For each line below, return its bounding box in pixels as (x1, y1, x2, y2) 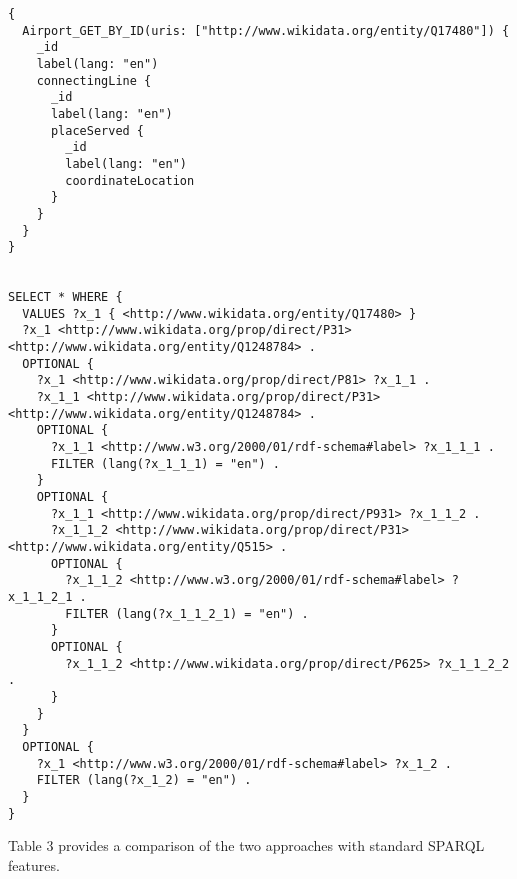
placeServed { (50, 123, 145, 138)
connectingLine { (36, 73, 152, 88)
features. (8, 854, 60, 875)
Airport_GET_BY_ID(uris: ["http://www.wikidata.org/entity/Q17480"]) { (22, 23, 510, 38)
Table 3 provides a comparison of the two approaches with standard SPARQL (8, 835, 485, 856)
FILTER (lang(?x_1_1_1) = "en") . (50, 456, 281, 471)
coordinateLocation (65, 173, 195, 188)
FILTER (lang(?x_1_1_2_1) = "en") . (65, 606, 309, 621)
